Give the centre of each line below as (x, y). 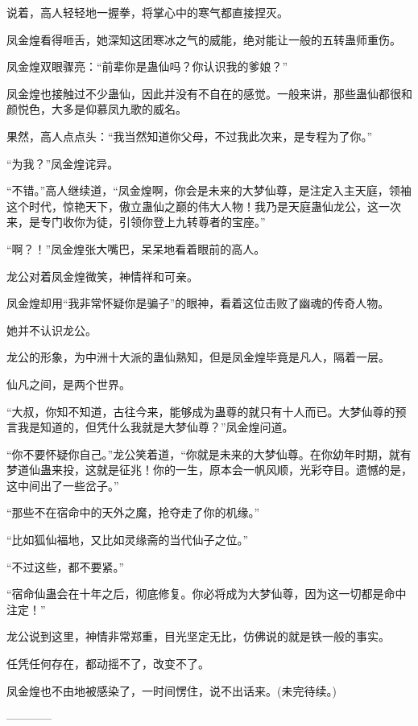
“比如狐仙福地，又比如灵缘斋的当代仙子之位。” (128, 540)
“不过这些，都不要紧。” (66, 566)
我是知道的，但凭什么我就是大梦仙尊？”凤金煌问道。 (155, 427)
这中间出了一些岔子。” (63, 485)
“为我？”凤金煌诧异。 (63, 163)
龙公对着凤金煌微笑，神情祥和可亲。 (102, 276)
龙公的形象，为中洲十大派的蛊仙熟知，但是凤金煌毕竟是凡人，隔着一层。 (198, 357)
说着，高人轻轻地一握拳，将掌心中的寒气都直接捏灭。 (147, 12)
